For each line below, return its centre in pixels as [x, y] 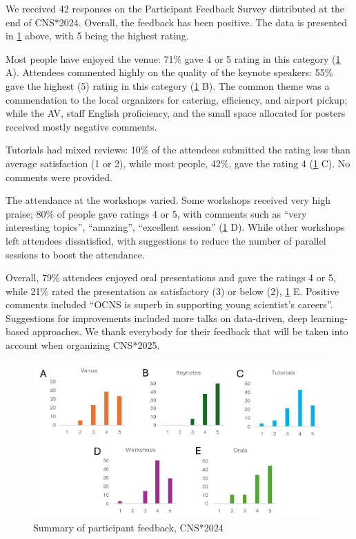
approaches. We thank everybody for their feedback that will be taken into [190, 331]
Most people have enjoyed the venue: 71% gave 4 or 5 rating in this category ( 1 [173, 58]
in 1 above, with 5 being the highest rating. [97, 36]
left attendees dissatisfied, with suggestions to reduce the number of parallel [166, 240]
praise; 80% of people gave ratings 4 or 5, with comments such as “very [156, 213]
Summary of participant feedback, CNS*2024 [128, 527]
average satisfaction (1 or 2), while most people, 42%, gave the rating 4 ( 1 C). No [178, 163]
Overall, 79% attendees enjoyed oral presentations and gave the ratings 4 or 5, [171, 277]
